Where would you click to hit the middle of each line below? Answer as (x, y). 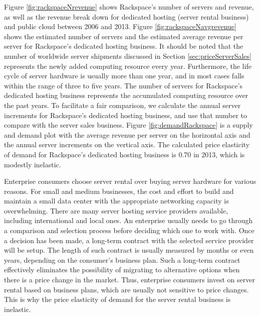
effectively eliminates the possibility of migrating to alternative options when (122, 270)
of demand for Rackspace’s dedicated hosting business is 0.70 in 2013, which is (124, 154)
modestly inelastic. (33, 164)
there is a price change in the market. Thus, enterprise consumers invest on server (129, 280)
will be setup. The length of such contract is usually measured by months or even (129, 250)
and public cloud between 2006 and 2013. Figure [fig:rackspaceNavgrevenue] (120, 26)
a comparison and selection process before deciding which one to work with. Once (129, 230)
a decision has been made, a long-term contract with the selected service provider (129, 240)
